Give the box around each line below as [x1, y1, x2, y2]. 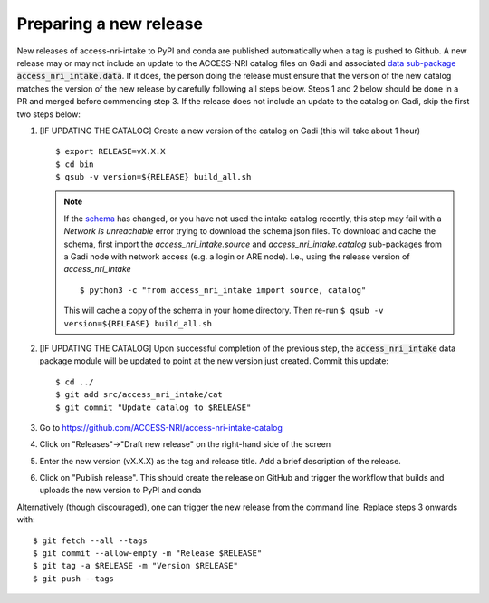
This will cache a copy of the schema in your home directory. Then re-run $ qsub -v [63, 305, 384, 316]
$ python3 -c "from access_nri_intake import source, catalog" [80, 285, 367, 295]
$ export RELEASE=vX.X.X [55, 146, 166, 157]
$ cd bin [55, 159, 94, 170]
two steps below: [16, 109, 81, 120]
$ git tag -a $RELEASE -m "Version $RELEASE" [33, 560, 239, 571]
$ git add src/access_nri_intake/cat [55, 390, 224, 400]
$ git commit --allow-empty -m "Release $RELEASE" [33, 549, 263, 559]
